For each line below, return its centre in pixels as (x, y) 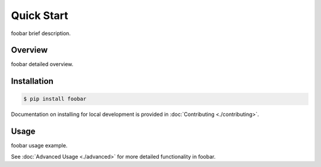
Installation (32, 81)
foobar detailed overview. (42, 64)
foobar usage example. (39, 146)
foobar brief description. (41, 33)
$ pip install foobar (55, 99)
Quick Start (40, 15)
